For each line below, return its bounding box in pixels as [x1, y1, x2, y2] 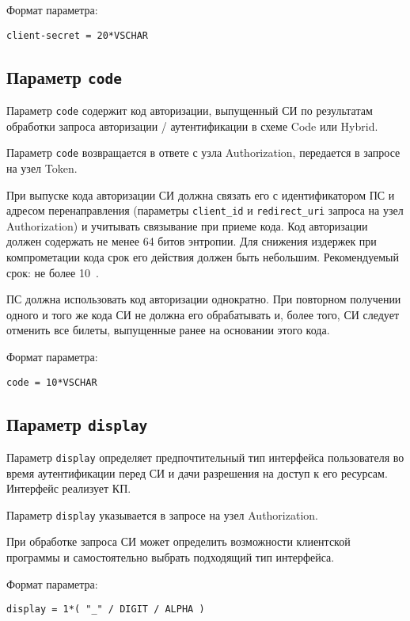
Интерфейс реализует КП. [6, 480, 131, 497]
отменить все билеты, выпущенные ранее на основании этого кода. [6, 322, 330, 338]
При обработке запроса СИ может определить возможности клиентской [6, 533, 351, 550]
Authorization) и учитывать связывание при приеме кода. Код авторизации [6, 217, 368, 234]
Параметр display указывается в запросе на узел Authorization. [6, 506, 318, 523]
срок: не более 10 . [6, 264, 99, 280]
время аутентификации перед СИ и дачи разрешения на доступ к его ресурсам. [6, 464, 388, 481]
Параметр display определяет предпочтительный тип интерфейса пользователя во [6, 448, 404, 465]
